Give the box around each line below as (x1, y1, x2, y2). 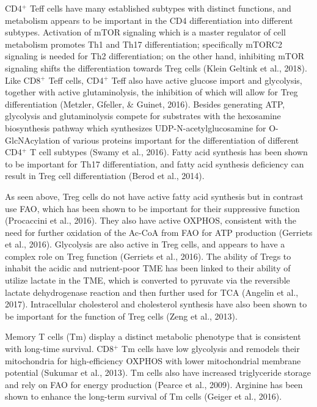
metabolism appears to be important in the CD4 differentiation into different (5, 13, 293, 26)
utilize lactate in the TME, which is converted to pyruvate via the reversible (5, 274, 290, 287)
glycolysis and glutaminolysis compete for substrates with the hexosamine (5, 109, 281, 122)
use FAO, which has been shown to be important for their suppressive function (5, 202, 300, 215)
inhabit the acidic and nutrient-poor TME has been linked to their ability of (5, 262, 291, 274)
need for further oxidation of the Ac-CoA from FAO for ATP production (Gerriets (5, 226, 313, 238)
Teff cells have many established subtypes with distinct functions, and (29, 2, 291, 14)
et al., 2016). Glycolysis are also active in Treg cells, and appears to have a (5, 238, 285, 251)
